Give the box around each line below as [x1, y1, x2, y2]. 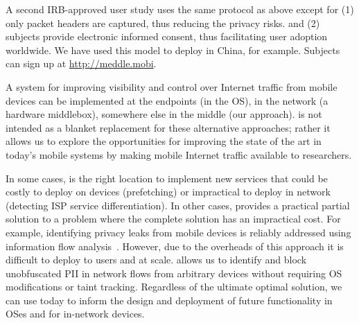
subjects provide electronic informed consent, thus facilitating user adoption [6, 29, 328, 44]
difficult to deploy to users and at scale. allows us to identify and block [6, 252, 307, 267]
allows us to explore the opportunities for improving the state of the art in [6, 134, 322, 148]
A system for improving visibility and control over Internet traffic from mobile [6, 79, 338, 94]
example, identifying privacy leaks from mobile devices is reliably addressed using [6, 225, 351, 239]
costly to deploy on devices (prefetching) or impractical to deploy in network [6, 184, 331, 199]
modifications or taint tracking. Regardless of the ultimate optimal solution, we [6, 279, 342, 294]
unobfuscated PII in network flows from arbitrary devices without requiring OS [6, 265, 342, 280]
